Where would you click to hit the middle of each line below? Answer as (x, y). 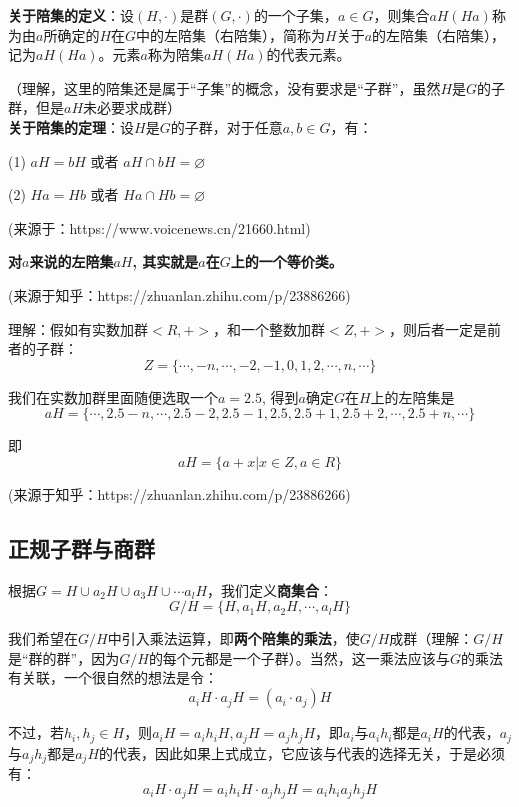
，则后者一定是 (438, 328)
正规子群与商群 (81, 547)
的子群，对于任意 (226, 126)
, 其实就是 (165, 261)
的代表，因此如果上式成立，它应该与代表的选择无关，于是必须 (302, 752)
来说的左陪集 (71, 261)
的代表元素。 (308, 54)
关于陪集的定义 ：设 (71, 15)
